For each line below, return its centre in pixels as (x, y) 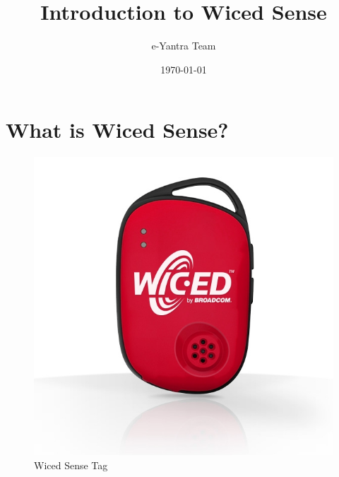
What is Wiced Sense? (117, 130)
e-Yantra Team (184, 46)
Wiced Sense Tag (71, 465)
